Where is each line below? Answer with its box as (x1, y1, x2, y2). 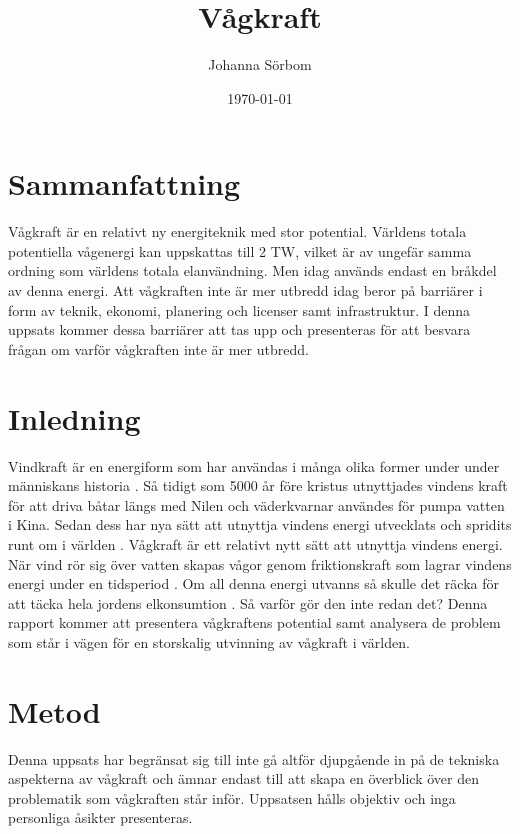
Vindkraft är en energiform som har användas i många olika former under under (8, 455, 500, 476)
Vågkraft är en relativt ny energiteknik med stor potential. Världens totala (8, 221, 467, 242)
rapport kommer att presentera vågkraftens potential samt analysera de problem (8, 612, 501, 633)
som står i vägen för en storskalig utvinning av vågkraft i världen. (8, 631, 410, 652)
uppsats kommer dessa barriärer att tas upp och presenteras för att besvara (8, 319, 471, 340)
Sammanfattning (8, 163, 241, 204)
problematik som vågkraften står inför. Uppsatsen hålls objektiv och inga (8, 787, 456, 808)
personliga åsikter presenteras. (8, 807, 193, 828)
